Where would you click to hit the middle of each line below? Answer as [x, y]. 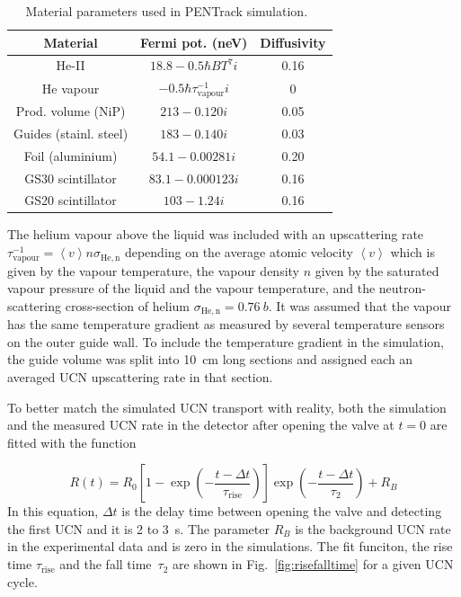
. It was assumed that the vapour [359, 305]
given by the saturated [377, 270]
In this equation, [53, 511]
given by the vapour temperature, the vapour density [153, 270]
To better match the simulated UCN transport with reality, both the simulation [227, 407]
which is [412, 252]
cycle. [22, 581]
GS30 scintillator [71, 178]
